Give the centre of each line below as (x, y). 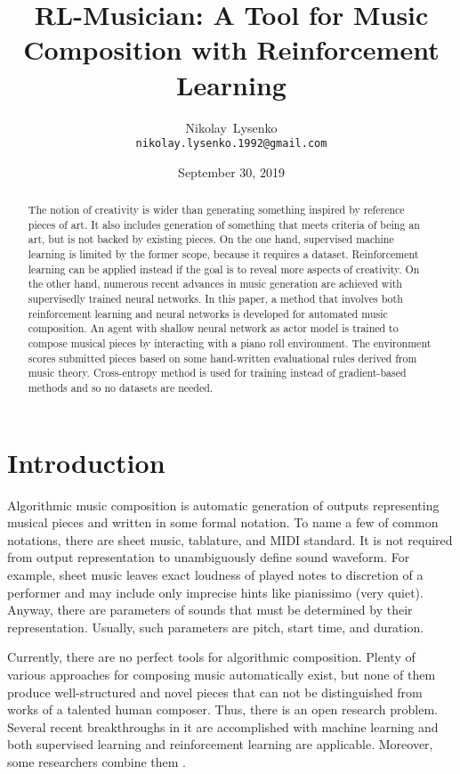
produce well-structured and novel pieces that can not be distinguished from (215, 692)
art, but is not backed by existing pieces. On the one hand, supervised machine (211, 239)
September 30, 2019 (231, 171)
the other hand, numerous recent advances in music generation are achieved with (215, 284)
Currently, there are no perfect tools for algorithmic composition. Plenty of (211, 657)
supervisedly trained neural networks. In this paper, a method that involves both (215, 299)
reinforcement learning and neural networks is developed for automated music (208, 313)
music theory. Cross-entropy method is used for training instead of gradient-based (217, 373)
